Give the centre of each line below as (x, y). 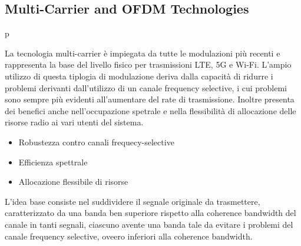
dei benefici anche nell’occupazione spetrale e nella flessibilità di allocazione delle (150, 110)
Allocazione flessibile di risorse (73, 182)
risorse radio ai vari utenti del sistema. (74, 122)
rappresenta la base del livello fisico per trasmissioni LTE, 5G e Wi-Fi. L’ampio (148, 64)
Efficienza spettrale (53, 162)
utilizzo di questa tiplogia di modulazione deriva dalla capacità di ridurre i (139, 76)
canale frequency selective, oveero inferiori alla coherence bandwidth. (129, 236)
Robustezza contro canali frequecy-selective (96, 142)
